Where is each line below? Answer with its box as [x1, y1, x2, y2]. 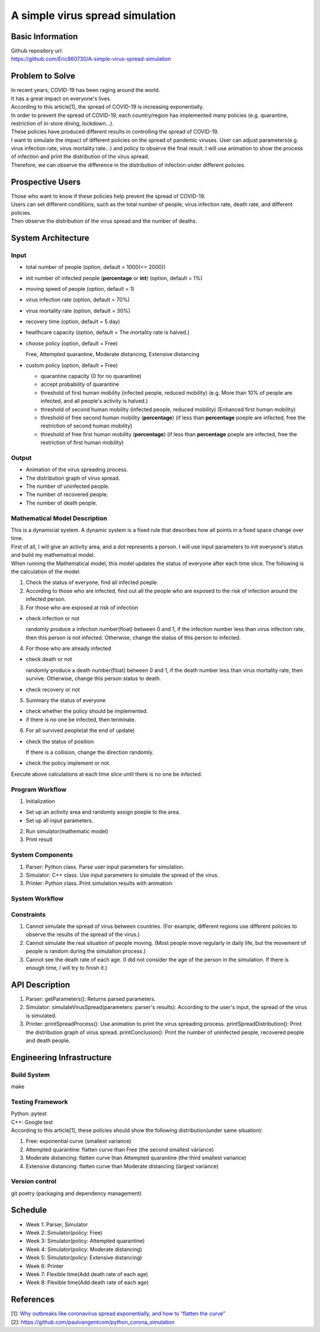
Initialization [25, 797, 56, 804]
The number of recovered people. [25, 491, 108, 498]
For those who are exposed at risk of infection [25, 604, 139, 611]
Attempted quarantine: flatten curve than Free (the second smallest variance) [25, 1146, 215, 1153]
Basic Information [11, 31, 78, 42]
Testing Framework [11, 1098, 68, 1106]
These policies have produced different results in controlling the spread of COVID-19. [11, 128, 219, 135]
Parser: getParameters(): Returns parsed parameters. [25, 995, 156, 1003]
